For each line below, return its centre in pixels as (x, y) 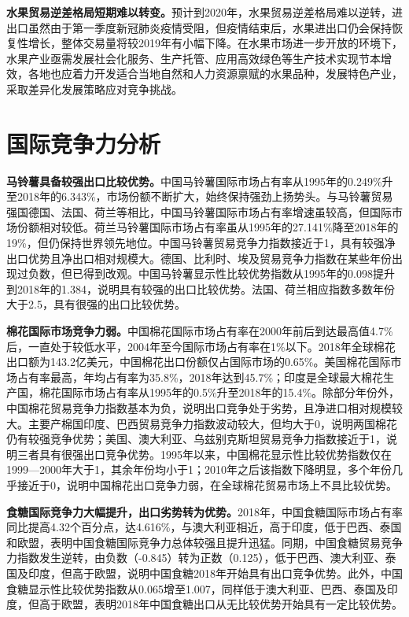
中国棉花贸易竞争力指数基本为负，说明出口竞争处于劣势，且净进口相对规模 (199, 408)
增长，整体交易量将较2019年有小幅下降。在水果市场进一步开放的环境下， (215, 43)
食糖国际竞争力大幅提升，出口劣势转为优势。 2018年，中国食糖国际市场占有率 (204, 511)
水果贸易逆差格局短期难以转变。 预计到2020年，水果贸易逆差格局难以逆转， (199, 12)
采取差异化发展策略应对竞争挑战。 (94, 89)
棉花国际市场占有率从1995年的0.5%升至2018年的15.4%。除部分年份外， (219, 392)
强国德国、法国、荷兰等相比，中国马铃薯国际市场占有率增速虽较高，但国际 (199, 211)
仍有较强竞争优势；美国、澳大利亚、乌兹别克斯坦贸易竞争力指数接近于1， (196, 439)
